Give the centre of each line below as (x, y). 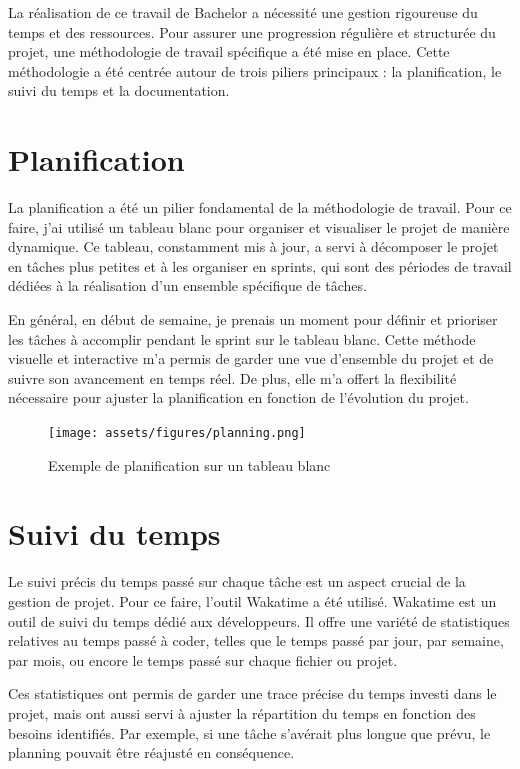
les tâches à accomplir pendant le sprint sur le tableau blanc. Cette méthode (242, 338)
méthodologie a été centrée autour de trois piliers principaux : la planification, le (255, 70)
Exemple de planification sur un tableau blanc (189, 464)
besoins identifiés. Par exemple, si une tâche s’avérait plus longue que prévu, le (249, 732)
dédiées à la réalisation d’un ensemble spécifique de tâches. (187, 285)
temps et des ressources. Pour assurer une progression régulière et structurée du (252, 31)
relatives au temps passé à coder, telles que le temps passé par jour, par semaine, (256, 640)
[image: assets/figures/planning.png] (177, 433)
